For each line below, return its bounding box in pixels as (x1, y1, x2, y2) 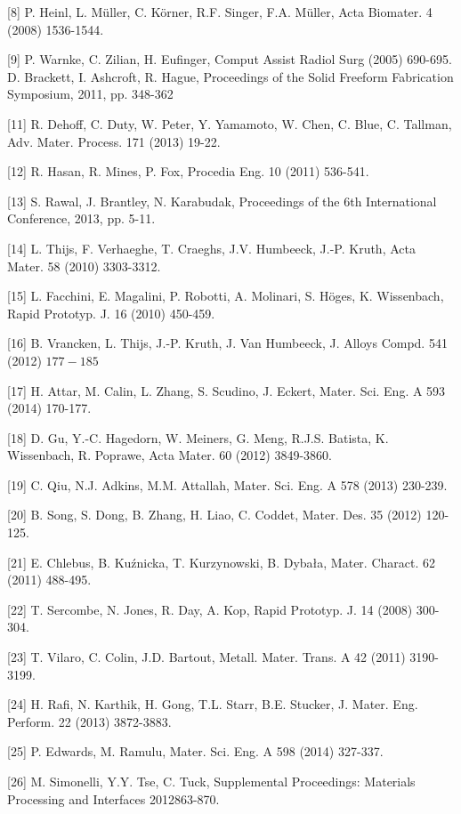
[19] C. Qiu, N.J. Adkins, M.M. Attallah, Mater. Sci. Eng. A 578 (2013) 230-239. (7, 475, 448, 494)
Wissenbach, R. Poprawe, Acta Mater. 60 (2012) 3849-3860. (7, 446, 332, 464)
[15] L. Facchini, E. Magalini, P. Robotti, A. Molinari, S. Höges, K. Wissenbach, (7, 286, 444, 305)
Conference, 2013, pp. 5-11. (7, 209, 156, 228)
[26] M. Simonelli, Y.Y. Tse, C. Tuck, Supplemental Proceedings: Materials (7, 772, 416, 790)
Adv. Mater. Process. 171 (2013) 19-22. (7, 132, 221, 150)
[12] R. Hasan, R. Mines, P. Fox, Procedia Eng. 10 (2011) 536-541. (7, 162, 369, 181)
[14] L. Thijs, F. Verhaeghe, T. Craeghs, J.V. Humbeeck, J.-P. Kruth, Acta (7, 238, 416, 257)
